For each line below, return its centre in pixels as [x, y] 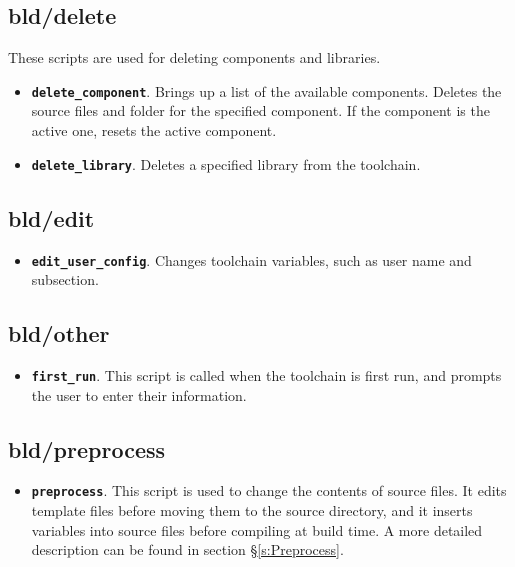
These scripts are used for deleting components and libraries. [194, 57]
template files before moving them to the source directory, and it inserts [252, 510]
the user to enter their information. [139, 394]
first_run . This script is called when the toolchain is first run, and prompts [266, 374]
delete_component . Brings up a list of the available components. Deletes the [266, 90]
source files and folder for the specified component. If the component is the [260, 110]
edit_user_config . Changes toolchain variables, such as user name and [251, 259]
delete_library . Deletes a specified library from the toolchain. [226, 163]
